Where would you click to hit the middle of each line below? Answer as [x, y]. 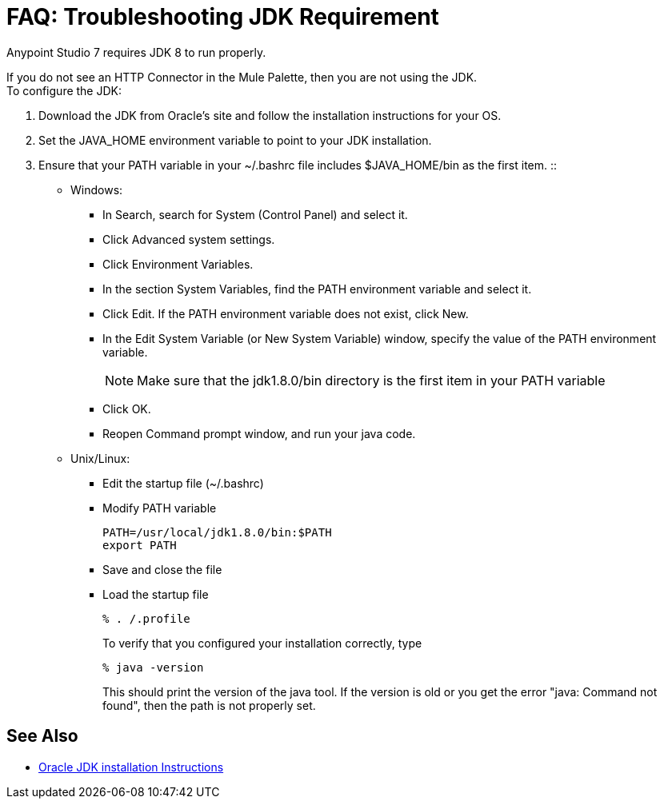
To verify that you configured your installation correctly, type [262, 643]
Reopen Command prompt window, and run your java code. [259, 433]
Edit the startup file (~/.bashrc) [183, 483]
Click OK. [127, 408]
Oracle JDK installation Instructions [131, 767]
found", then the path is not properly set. [209, 705]
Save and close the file [162, 569]
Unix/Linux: [100, 458]
